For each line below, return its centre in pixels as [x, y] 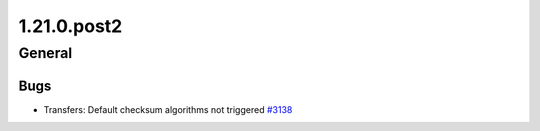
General [45, 53]
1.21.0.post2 [70, 26]
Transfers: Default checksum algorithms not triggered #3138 [168, 109]
